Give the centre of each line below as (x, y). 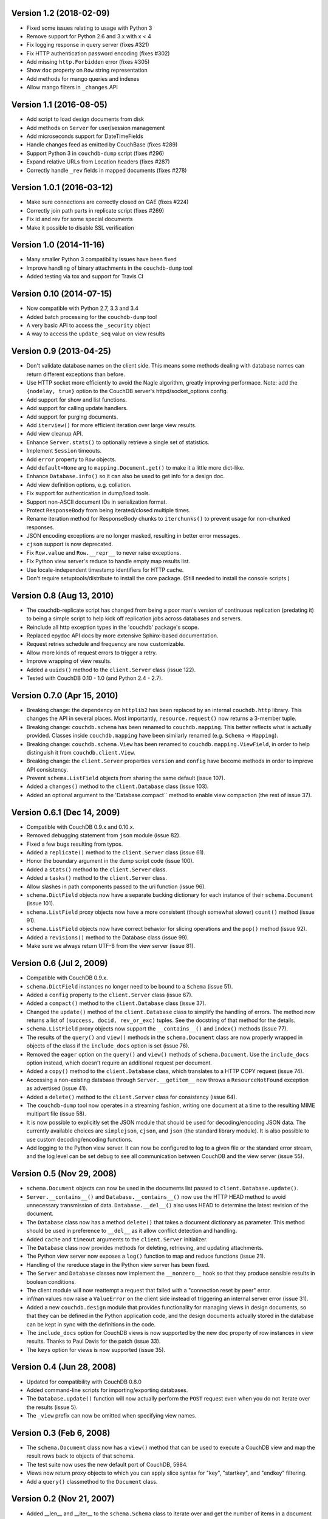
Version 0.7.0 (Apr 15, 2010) (65, 695)
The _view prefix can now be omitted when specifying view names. (111, 1416)
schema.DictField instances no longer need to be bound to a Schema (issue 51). (130, 986)
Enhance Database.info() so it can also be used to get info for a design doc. (125, 476)
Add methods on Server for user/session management (96, 128)
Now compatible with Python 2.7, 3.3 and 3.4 (83, 308)
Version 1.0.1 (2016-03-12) (62, 187)
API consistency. (47, 769)
